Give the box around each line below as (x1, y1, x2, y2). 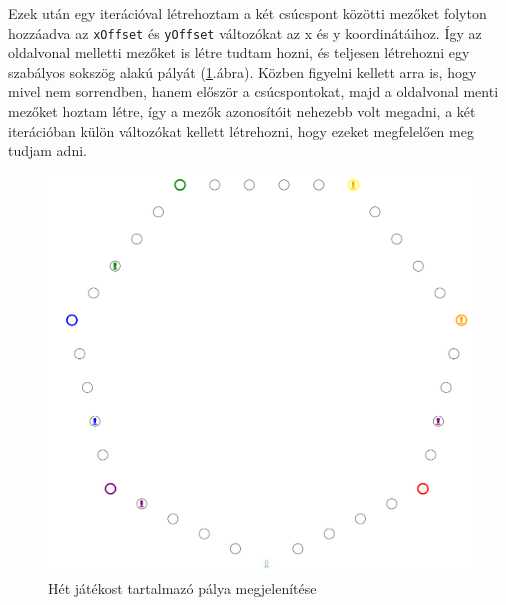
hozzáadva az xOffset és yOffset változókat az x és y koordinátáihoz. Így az (8, 22, 482, 43)
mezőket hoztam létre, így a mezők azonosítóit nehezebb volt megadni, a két (8, 101, 476, 122)
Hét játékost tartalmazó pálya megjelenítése (48, 577, 317, 598)
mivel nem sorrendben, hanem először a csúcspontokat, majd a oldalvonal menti (8, 81, 499, 102)
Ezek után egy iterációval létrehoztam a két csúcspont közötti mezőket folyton (8, 3, 487, 23)
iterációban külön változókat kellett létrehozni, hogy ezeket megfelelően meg (8, 120, 474, 141)
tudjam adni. (8, 140, 87, 161)
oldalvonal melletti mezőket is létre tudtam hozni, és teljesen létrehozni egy (8, 42, 470, 63)
